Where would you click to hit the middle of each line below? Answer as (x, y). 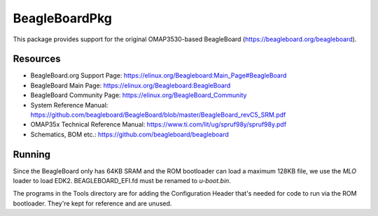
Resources (37, 59)
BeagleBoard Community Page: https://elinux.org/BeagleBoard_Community (139, 95)
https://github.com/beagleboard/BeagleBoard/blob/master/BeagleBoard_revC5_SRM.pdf (158, 115)
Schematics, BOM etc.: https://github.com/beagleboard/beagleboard (129, 134)
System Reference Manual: (69, 105)
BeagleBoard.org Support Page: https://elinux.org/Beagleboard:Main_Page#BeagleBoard (159, 75)
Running (32, 154)
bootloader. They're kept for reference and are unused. (92, 203)
